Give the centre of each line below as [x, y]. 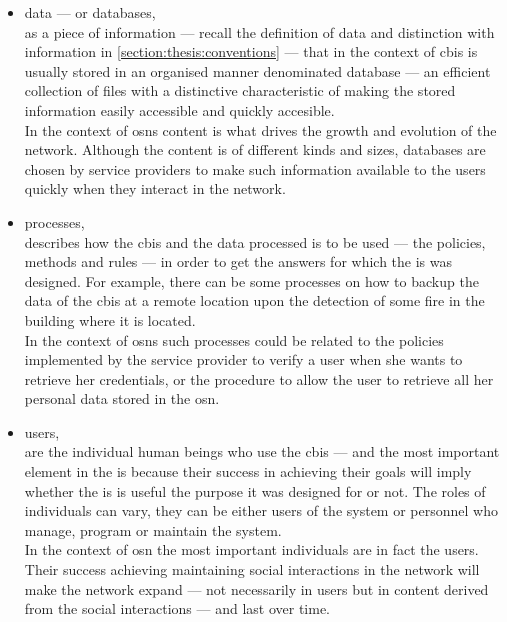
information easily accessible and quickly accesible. [179, 109]
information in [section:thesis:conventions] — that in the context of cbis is [251, 51]
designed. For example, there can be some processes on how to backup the [251, 280]
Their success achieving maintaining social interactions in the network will [252, 569]
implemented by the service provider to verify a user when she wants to [243, 359]
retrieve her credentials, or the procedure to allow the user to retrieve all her [259, 378]
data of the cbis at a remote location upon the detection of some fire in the [254, 300]
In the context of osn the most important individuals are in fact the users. [251, 549]
